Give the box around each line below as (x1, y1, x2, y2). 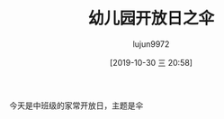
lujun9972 (132, 38, 170, 50)
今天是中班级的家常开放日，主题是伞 (9, 100, 144, 111)
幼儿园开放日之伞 (87, 8, 214, 29)
